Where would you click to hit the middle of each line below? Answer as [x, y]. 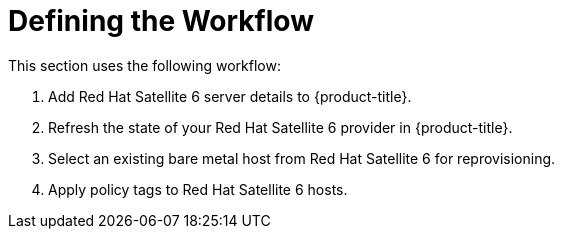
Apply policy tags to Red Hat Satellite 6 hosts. [198, 189]
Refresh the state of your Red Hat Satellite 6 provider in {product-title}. [280, 127]
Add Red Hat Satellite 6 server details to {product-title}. [230, 96]
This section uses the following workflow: [144, 65]
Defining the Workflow [161, 21]
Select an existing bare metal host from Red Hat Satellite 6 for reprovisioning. [302, 158]
